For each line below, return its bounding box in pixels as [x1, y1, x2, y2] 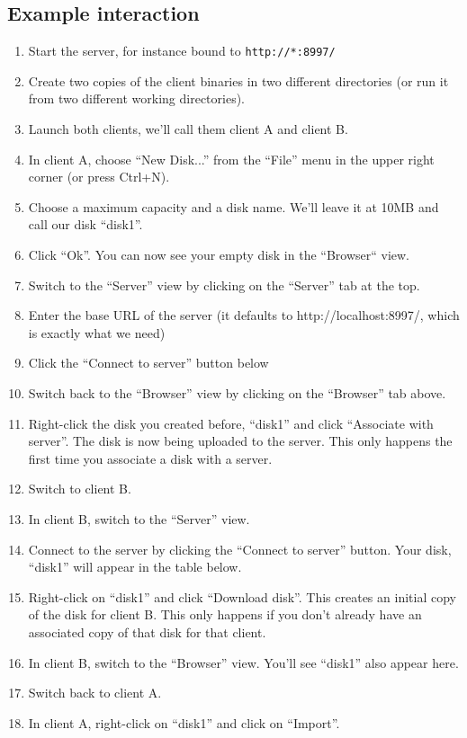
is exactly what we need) [28, 323, 166, 342]
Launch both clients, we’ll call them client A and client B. [28, 120, 348, 138]
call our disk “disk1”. [28, 215, 143, 234]
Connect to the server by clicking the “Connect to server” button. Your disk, [28, 539, 452, 558]
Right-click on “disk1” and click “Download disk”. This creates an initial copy [28, 587, 456, 606]
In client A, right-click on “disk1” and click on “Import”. [28, 713, 340, 732]
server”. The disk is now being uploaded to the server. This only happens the [28, 431, 453, 450]
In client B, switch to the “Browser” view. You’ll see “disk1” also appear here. [28, 653, 459, 671]
